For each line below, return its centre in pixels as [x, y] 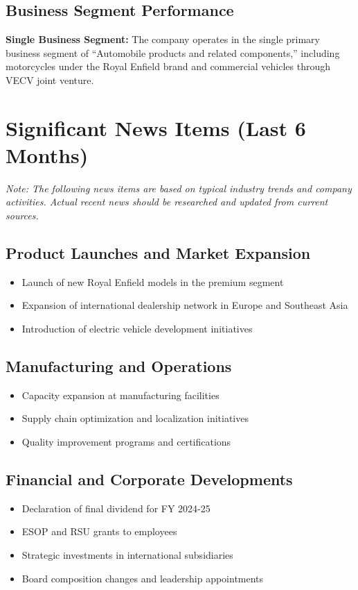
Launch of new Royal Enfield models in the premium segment [153, 281]
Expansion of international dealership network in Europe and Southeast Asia [185, 305]
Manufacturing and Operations [119, 366]
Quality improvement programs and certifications [126, 442]
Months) [47, 154]
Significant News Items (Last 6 [156, 127]
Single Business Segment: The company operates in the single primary [163, 39]
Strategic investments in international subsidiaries [127, 555]
